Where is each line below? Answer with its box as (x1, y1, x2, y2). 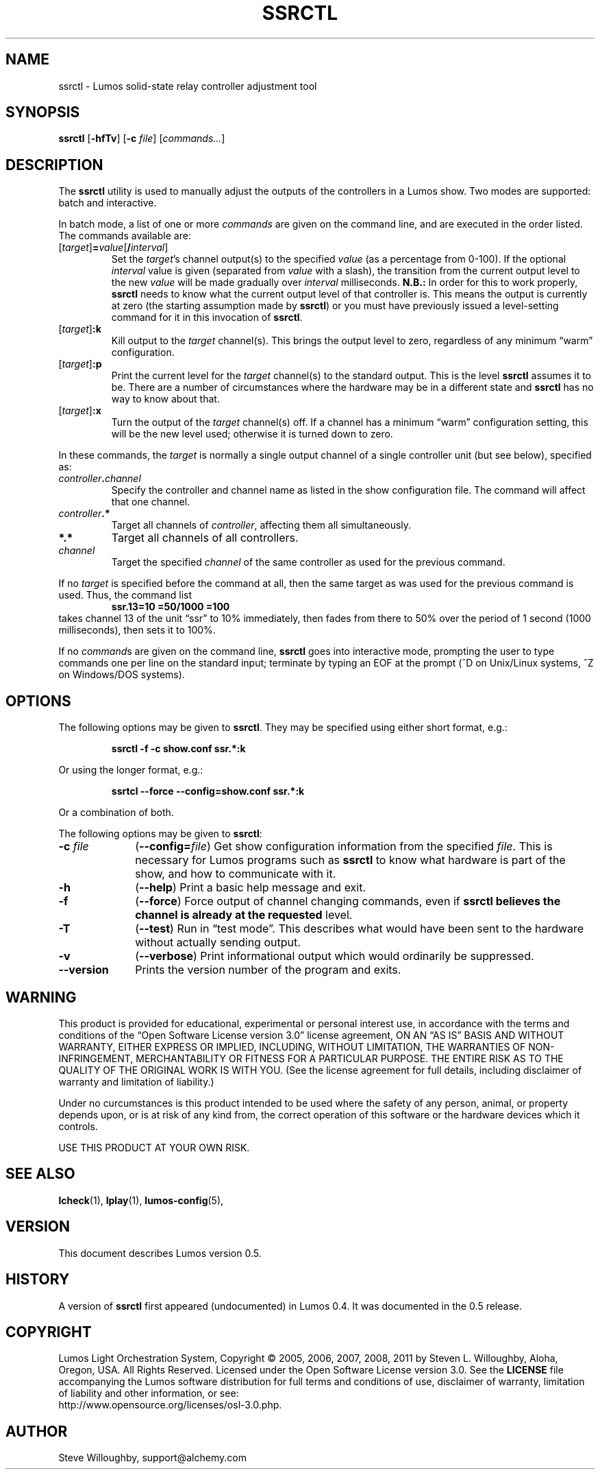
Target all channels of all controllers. (111, 531, 299, 545)
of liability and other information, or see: (58, 1387, 239, 1400)
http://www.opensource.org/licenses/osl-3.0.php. (58, 1399, 282, 1411)
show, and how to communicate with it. (135, 867, 336, 881)
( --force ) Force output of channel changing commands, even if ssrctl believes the (135, 894, 561, 909)
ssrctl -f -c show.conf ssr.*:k (111, 743, 246, 755)
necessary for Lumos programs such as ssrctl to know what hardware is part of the (135, 853, 566, 867)
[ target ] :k (58, 323, 101, 335)
